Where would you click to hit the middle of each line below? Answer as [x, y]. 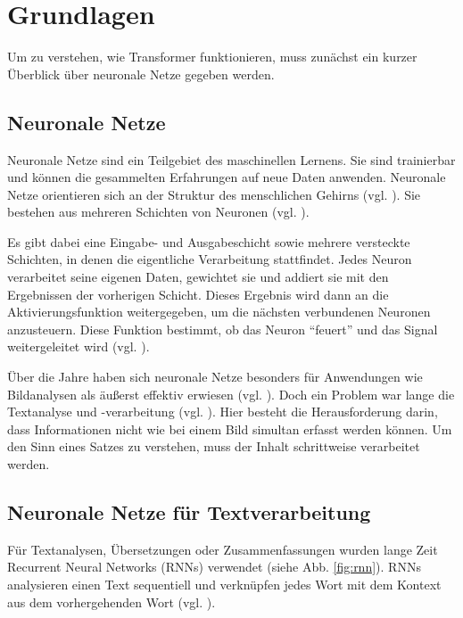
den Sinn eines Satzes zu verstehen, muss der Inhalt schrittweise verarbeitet [214, 446]
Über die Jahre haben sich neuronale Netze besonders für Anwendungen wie [215, 377]
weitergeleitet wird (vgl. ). [79, 346]
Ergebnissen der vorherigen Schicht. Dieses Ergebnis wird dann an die [198, 294]
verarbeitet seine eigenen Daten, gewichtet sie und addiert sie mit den [198, 277]
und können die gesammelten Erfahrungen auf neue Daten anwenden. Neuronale [227, 177]
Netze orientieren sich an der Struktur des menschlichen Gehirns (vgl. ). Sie [214, 194]
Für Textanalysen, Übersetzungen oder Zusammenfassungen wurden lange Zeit [223, 549]
